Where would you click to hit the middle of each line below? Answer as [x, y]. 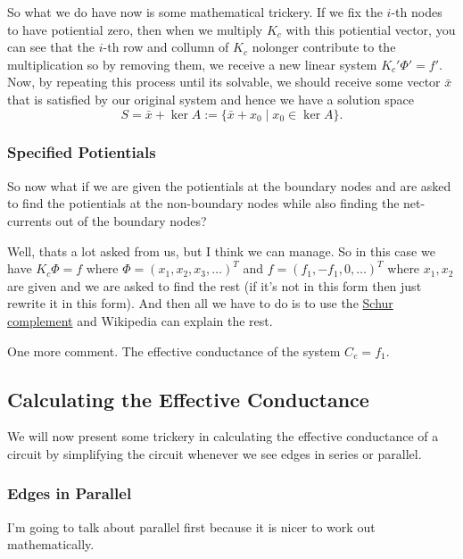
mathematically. [51, 544]
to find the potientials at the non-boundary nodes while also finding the [203, 203]
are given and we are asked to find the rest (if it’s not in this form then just [215, 285]
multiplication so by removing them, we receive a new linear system [192, 64]
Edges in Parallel [70, 493]
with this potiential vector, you [371, 29]
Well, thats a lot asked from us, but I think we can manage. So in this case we [221, 250]
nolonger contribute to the [324, 47]
